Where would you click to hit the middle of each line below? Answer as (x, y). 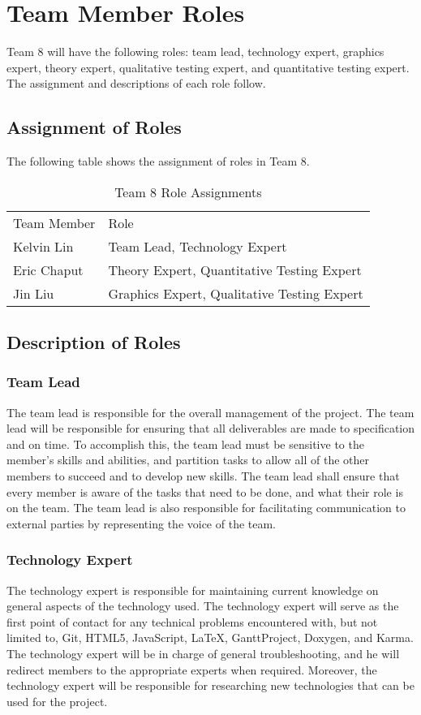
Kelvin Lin (43, 246)
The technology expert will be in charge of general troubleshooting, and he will (203, 654)
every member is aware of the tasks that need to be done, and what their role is (205, 491)
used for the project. (57, 701)
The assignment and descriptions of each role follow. (136, 83)
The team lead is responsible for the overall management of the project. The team (210, 412)
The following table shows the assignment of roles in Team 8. (158, 161)
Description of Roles (94, 342)
